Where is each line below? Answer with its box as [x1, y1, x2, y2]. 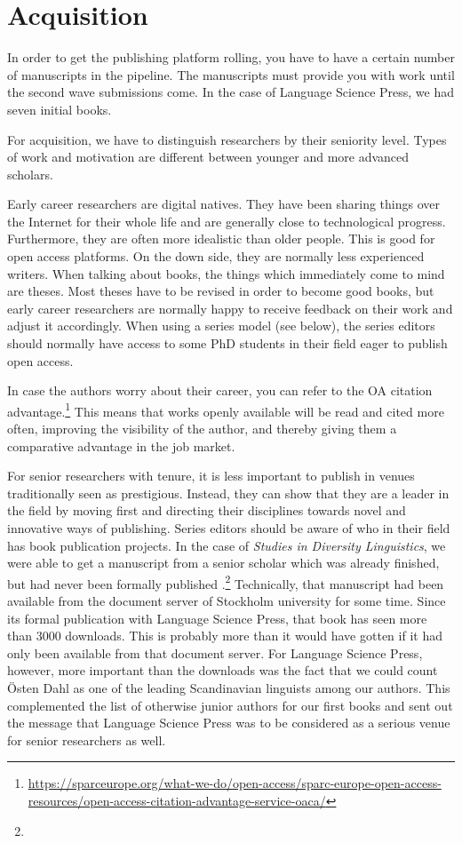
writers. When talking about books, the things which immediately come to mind [7, 264, 445, 282]
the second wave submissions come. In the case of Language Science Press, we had [7, 83, 454, 101]
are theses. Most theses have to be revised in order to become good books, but [7, 282, 434, 300]
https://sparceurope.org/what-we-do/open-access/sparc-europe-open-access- [28, 774, 442, 792]
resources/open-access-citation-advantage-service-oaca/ [28, 791, 326, 809]
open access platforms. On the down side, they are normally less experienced [7, 247, 425, 266]
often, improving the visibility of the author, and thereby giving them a [7, 419, 397, 438]
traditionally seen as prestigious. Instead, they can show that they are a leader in [7, 483, 450, 502]
